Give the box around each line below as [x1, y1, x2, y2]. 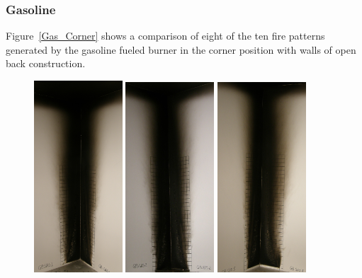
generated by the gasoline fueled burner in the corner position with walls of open [6, 42, 356, 57]
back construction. [6, 56, 86, 71]
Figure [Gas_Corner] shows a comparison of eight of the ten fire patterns [6, 28, 325, 43]
